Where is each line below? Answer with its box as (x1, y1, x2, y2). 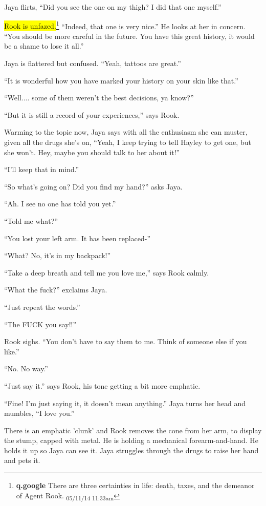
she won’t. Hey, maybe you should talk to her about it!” (4, 146, 180, 157)
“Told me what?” (4, 215, 58, 226)
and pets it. (4, 455, 40, 466)
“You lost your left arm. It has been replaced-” (4, 233, 151, 243)
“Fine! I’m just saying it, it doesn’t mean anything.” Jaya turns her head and (4, 397, 246, 408)
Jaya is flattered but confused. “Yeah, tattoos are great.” (4, 58, 181, 69)
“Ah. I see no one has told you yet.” (4, 198, 116, 209)
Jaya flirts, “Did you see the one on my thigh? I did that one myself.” (4, 2, 221, 12)
